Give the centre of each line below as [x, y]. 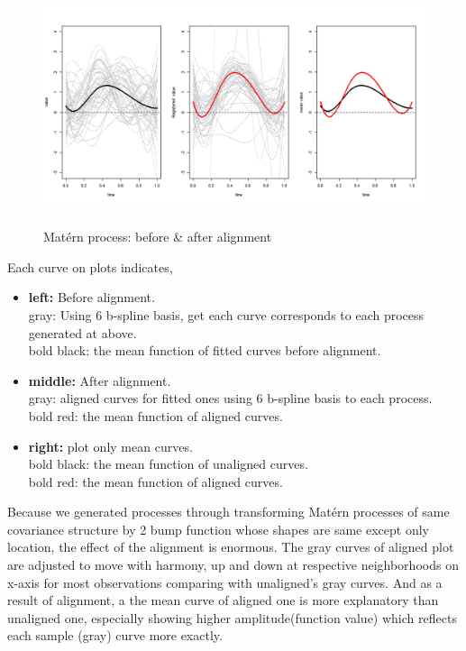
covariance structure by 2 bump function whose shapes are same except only [218, 529]
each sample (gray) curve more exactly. [115, 635]
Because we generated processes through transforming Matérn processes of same [228, 512]
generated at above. [82, 332]
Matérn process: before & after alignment [158, 237]
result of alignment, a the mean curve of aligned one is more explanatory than [223, 600]
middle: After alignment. [100, 380]
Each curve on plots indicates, [90, 266]
